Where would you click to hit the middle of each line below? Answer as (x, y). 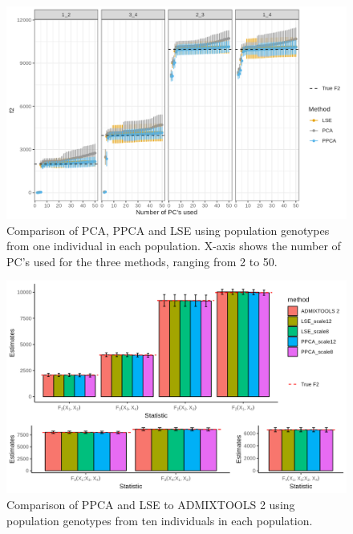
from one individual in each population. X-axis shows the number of (174, 246)
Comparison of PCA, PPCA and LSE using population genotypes (168, 230)
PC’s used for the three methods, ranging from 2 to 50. (142, 261)
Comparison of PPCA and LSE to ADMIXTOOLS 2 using (151, 504)
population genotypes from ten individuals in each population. (160, 520)
